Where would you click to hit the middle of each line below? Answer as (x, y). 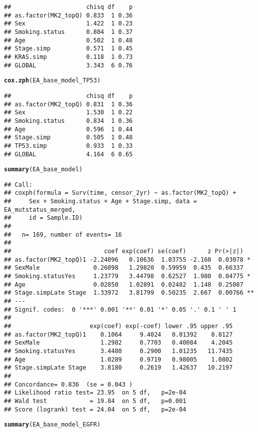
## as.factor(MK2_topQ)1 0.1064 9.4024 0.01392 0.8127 (119, 334)
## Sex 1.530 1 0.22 (68, 113)
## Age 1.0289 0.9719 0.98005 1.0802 (119, 359)
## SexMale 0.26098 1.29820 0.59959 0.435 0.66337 (124, 268)
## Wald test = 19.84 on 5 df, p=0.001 (95, 401)
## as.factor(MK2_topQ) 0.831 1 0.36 (68, 104)
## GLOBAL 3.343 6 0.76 (68, 65)
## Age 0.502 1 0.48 (68, 40)
